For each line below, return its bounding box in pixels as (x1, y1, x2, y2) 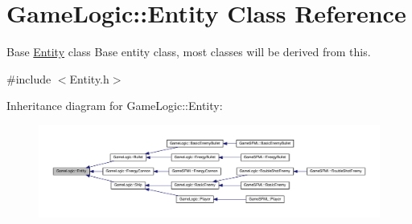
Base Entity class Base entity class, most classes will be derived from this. (6, 43, 371, 60)
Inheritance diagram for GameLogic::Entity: (6, 97, 223, 114)
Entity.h (69, 70, 109, 87)
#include (6, 70, 51, 87)
